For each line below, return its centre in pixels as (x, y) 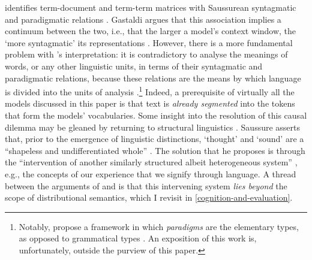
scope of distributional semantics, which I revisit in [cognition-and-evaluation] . (149, 197)
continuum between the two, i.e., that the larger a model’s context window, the (151, 31)
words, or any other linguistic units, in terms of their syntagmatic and (134, 66)
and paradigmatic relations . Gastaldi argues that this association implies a (143, 19)
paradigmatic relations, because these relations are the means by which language (153, 78)
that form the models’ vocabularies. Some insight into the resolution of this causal (156, 115)
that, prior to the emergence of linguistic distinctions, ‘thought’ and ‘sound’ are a (154, 139)
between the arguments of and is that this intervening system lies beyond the (146, 185)
